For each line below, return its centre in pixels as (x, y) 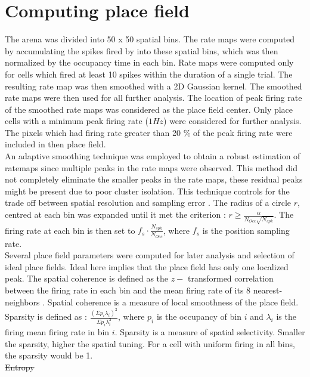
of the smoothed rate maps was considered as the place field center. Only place (149, 109)
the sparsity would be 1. (49, 355)
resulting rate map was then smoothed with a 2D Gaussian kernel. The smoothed (154, 86)
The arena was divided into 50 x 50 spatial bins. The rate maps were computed (150, 39)
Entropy (20, 367)
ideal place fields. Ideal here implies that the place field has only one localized (147, 266)
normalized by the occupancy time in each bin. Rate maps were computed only (149, 62)
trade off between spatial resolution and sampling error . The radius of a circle (148, 203)
